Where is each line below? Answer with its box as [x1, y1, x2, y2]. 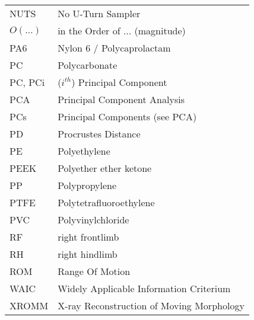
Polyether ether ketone [58, 161, 152, 175]
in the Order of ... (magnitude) [58, 24, 186, 37]
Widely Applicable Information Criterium [58, 281, 231, 295]
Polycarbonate [58, 58, 118, 72]
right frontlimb [58, 230, 119, 244]
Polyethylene [58, 144, 110, 158]
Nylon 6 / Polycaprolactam [58, 41, 171, 55]
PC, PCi [9, 75, 45, 89]
